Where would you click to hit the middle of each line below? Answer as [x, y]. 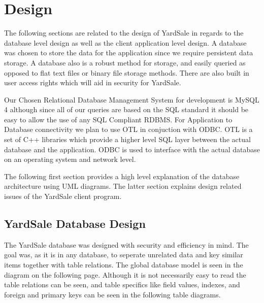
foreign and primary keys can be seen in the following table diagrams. [112, 294]
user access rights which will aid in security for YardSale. [93, 82]
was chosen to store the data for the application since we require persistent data [129, 53]
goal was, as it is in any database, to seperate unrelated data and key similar [124, 255]
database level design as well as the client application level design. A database [125, 42]
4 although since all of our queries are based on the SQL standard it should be [126, 109]
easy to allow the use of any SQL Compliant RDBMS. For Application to [118, 119]
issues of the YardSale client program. [63, 196]
